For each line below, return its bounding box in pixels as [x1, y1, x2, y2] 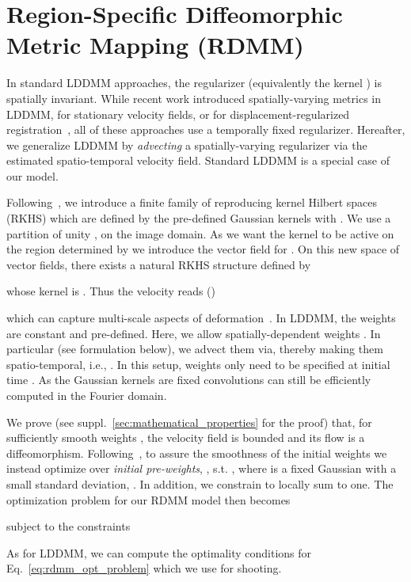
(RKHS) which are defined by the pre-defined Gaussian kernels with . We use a [6, 210, 391, 226]
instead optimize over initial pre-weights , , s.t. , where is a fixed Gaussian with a [6, 460, 397, 477]
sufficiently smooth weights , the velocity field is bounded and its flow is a [6, 429, 365, 446]
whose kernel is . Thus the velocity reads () [6, 283, 216, 299]
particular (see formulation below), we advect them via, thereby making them [6, 340, 383, 357]
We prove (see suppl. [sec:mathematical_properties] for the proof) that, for [6, 413, 372, 430]
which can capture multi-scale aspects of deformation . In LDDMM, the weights [6, 310, 396, 326]
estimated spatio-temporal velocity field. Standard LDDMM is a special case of [6, 152, 390, 169]
